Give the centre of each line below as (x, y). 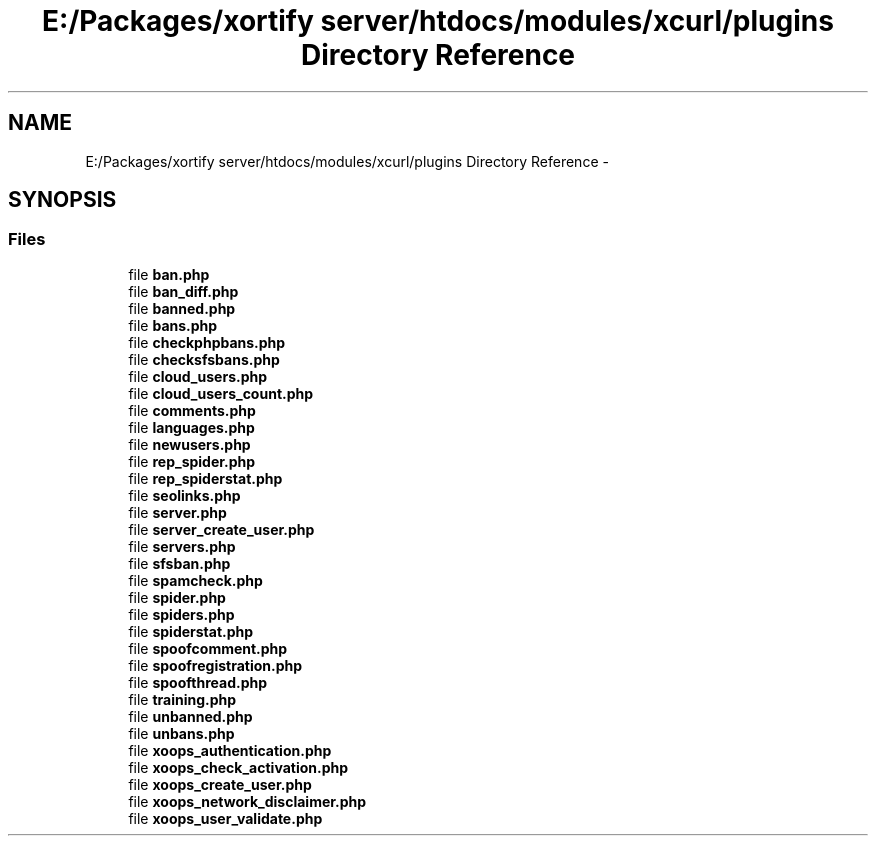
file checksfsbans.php (204, 359)
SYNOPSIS (62, 200)
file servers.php (182, 546)
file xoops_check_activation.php (238, 767)
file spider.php (177, 597)
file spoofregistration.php (215, 665)
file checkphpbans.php (207, 342)
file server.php (177, 512)
